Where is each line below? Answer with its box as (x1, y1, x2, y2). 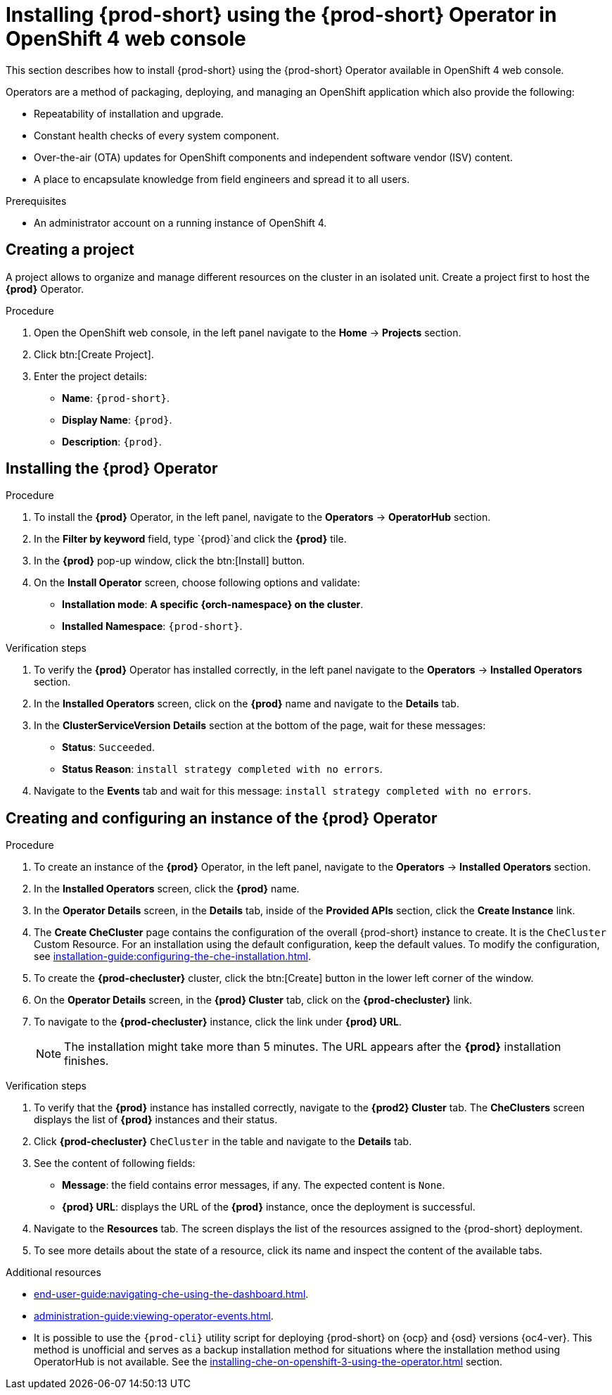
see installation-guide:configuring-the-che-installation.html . (34, 950, 311, 963)
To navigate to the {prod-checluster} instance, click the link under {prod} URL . (34, 1016, 402, 1028)
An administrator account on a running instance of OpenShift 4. (34, 216, 327, 229)
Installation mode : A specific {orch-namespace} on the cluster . (62, 598, 364, 611)
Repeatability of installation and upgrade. (34, 107, 224, 120)
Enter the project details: (34, 370, 147, 382)
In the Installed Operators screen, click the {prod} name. (34, 883, 300, 895)
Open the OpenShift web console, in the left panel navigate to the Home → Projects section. (34, 326, 461, 339)
